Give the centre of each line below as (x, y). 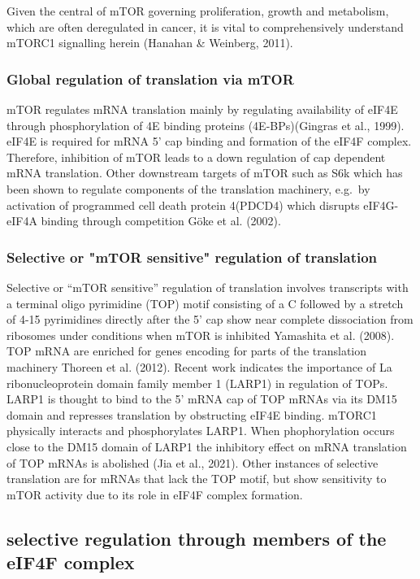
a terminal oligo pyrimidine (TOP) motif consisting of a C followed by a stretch (205, 303)
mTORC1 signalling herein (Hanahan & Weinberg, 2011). (150, 43)
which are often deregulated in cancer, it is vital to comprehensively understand (205, 26)
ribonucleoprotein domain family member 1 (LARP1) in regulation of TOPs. (197, 383)
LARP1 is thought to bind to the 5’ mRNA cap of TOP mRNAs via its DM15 (202, 399)
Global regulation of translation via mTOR (150, 78)
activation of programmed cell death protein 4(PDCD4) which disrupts (183, 205)
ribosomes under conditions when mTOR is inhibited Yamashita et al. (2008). (201, 335)
